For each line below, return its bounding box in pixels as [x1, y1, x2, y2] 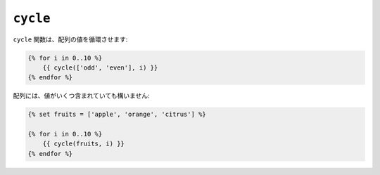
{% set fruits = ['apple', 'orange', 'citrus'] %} [27, 110, 207, 119]
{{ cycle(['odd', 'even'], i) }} [42, 63, 158, 72]
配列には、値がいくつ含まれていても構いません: [13, 91, 151, 100]
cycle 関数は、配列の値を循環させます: [13, 35, 128, 44]
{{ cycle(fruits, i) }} [42, 140, 125, 148]
